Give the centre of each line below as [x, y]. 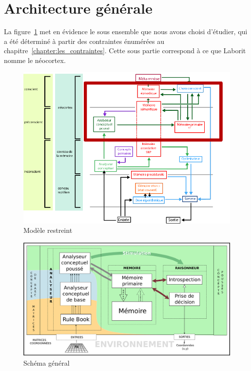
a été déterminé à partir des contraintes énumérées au [84, 41]
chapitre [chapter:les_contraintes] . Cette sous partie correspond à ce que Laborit [125, 51]
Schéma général [47, 362]
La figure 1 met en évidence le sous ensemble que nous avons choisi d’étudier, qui [126, 31]
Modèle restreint [48, 230]
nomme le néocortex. [35, 60]
